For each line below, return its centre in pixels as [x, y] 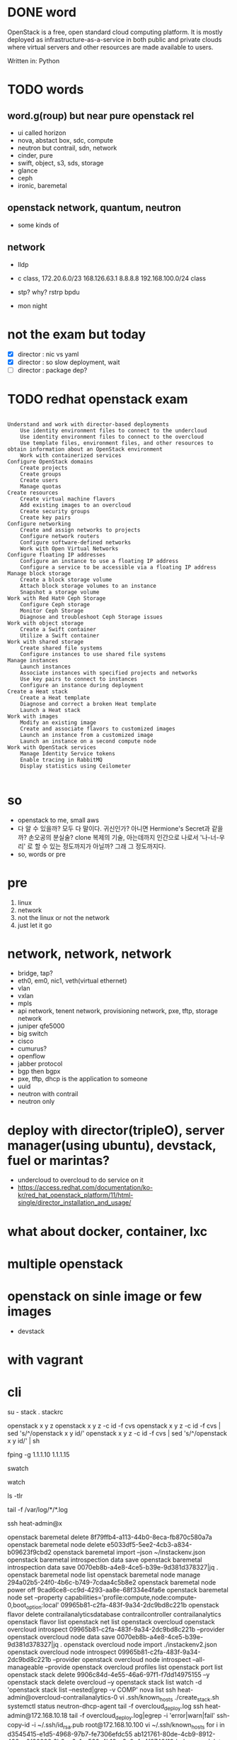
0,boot [17, 1604]
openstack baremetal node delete [57, 1544]
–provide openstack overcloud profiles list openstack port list [134, 1667]
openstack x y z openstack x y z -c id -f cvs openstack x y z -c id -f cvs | [114, 1426]
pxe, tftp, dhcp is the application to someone [82, 1079]
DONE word [42, 12]
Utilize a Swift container [60, 635]
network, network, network [89, 954]
